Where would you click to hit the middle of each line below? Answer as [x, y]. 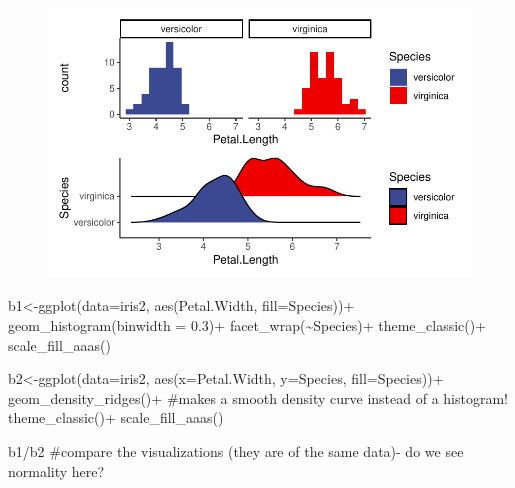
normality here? [56, 470]
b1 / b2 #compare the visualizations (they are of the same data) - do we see [236, 450]
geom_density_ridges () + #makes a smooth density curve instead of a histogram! [258, 397]
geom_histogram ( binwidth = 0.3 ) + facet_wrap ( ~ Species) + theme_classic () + [247, 325]
